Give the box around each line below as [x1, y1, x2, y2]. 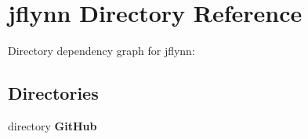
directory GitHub [8, 117, 97, 134]
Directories [8, 81, 99, 105]
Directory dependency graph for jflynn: [8, 42, 195, 59]
